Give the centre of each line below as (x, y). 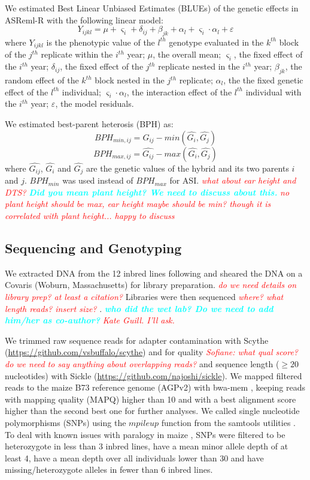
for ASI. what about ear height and (233, 180)
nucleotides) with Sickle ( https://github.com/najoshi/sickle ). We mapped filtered (154, 375)
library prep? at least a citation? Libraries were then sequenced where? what (144, 297)
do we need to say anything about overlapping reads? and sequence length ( (142, 364)
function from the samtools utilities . (228, 422)
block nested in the (130, 80)
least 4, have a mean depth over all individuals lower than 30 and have (134, 457)
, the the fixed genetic (263, 80)
